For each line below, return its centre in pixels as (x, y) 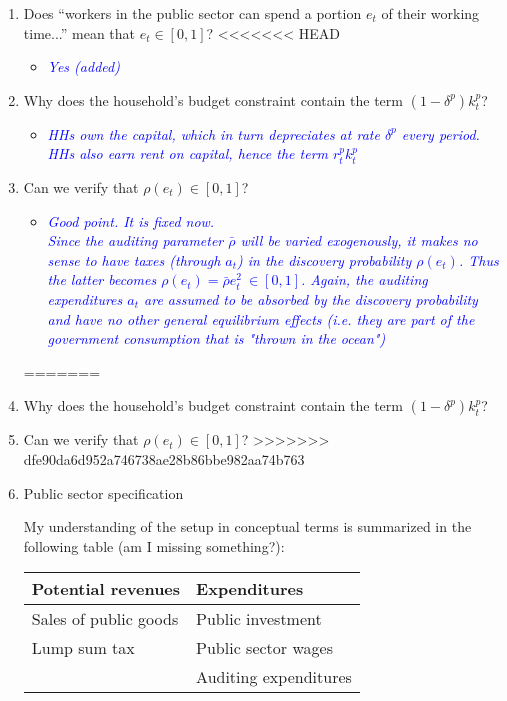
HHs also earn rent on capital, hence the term (187, 153)
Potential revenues (106, 589)
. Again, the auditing (364, 279)
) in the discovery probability (324, 259)
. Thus (478, 259)
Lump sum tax (83, 648)
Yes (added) (83, 66)
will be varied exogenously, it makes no (359, 240)
